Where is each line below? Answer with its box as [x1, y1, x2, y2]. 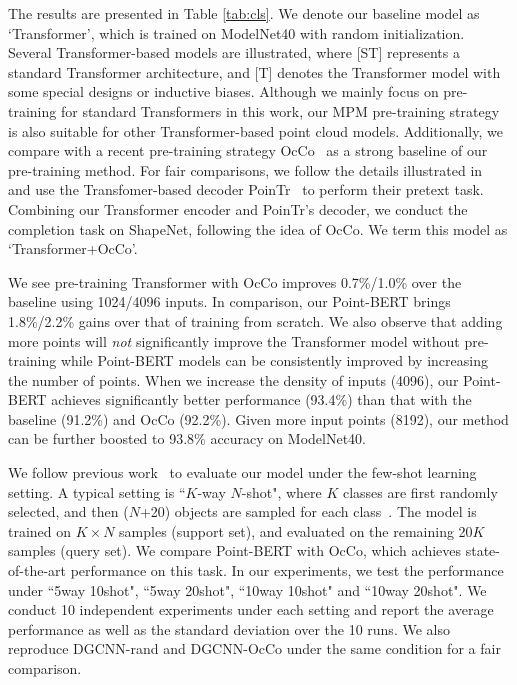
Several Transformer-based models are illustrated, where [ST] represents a [8, 42, 460, 63]
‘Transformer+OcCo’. [8, 238, 138, 259]
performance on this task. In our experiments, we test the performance [70, 560, 504, 581]
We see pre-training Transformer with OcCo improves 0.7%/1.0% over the [8, 271, 462, 292]
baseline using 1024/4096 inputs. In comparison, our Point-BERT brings [8, 291, 451, 312]
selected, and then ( [8, 501, 129, 522]
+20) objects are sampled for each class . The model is [139, 501, 477, 522]
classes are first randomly [342, 481, 498, 502]
